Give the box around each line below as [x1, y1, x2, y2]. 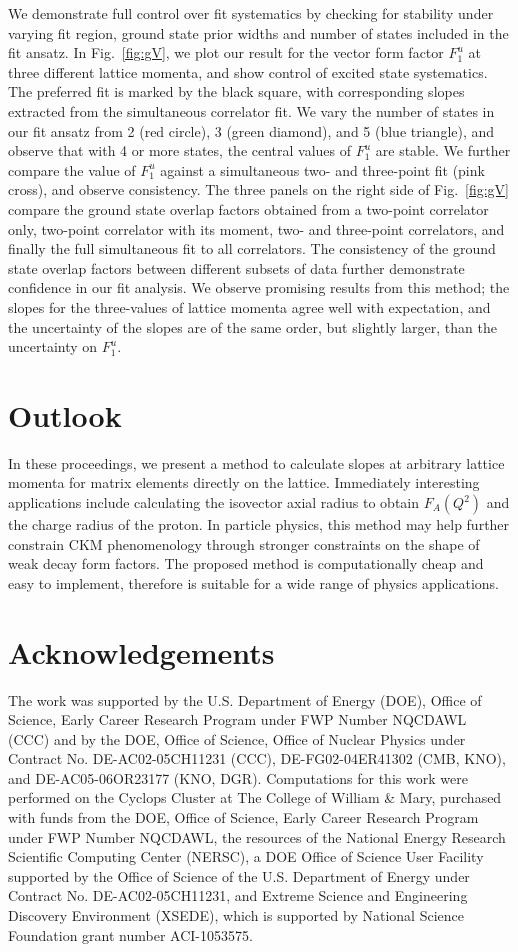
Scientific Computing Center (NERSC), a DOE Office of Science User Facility [8, 846, 484, 867]
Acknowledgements [8, 631, 275, 672]
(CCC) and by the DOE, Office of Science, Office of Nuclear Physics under [8, 728, 466, 749]
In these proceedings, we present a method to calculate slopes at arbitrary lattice [8, 452, 505, 473]
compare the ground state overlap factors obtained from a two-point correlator [8, 198, 489, 219]
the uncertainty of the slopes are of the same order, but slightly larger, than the [8, 316, 497, 337]
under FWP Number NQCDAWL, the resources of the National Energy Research [8, 826, 506, 847]
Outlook [8, 394, 122, 435]
